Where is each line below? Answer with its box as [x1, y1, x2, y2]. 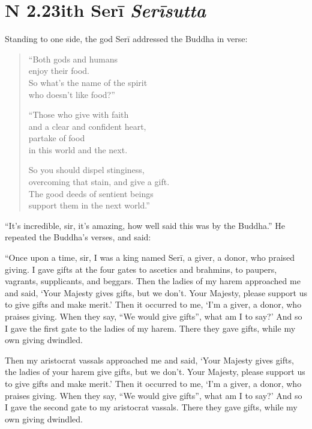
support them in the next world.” [28, 199, 150, 211]
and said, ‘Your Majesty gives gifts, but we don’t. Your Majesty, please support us [5, 286, 307, 299]
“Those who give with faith [28, 108, 129, 121]
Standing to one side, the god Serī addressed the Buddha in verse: [5, 32, 248, 45]
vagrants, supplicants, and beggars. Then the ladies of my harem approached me [5, 275, 301, 287]
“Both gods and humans [28, 52, 118, 65]
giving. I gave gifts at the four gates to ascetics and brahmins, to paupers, [5, 263, 277, 275]
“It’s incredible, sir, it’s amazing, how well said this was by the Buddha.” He [5, 219, 285, 231]
